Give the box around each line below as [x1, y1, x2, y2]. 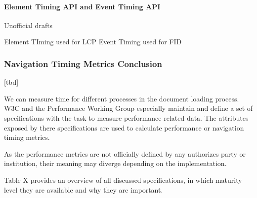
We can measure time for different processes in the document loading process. [4, 93, 239, 103]
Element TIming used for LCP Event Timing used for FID [4, 36, 182, 47]
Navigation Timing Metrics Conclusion [4, 57, 162, 69]
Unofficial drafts [4, 20, 53, 30]
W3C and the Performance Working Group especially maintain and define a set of [4, 103, 253, 113]
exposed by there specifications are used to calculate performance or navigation [4, 122, 244, 132]
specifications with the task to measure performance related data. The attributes [4, 112, 249, 123]
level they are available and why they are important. [4, 184, 163, 195]
